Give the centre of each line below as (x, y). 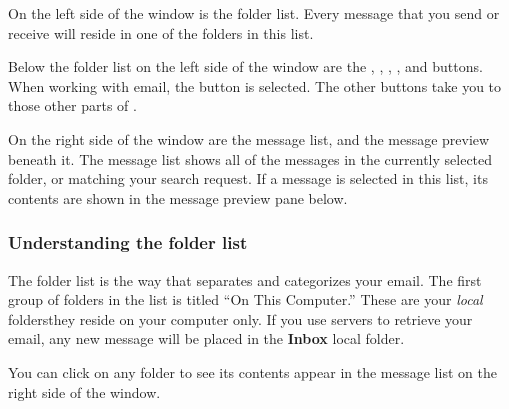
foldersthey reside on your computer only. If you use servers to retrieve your (240, 318)
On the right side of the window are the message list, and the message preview (249, 138)
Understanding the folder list (128, 242)
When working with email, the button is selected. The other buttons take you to (255, 85)
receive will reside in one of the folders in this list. (161, 32)
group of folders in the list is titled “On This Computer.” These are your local (245, 299)
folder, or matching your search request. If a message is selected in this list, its (248, 178)
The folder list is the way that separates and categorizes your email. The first (245, 279)
